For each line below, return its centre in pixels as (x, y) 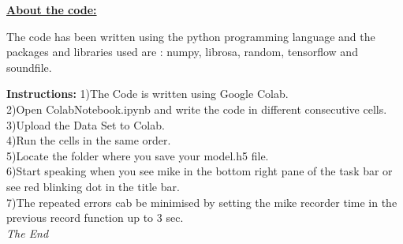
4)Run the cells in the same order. (89, 140)
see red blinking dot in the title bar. (93, 186)
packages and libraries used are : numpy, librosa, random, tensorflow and (182, 52)
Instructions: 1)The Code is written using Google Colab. (147, 94)
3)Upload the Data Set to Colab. (86, 124)
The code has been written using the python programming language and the (191, 36)
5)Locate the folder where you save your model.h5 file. (138, 155)
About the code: (52, 9)
